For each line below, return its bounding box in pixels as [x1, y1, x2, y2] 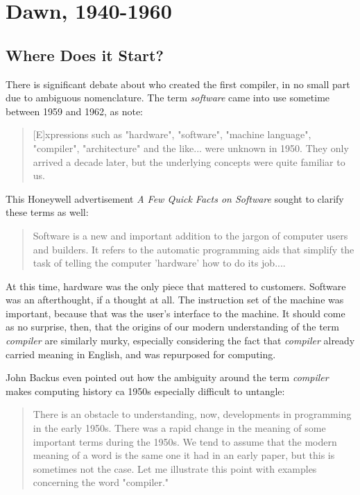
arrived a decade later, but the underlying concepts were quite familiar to [33, 154, 345, 169]
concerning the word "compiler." [33, 475, 169, 489]
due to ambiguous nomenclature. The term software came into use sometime [6, 90, 330, 105]
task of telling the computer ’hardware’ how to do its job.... [33, 255, 286, 270]
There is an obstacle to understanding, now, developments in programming [33, 407, 352, 421]
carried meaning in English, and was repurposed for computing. [6, 346, 276, 361]
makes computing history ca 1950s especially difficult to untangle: [6, 383, 285, 398]
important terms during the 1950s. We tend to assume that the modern [33, 434, 337, 448]
